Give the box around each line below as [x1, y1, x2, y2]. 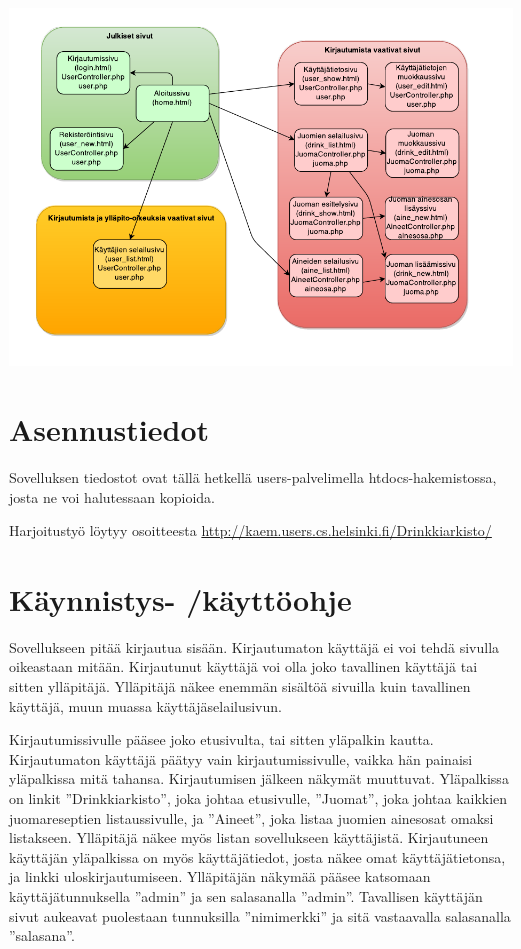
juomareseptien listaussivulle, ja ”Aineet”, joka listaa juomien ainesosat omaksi [9, 807, 494, 828]
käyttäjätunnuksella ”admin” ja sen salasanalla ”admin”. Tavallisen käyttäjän [9, 885, 483, 906]
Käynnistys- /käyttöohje [9, 578, 352, 619]
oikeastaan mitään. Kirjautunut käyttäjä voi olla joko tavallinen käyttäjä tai [9, 656, 478, 677]
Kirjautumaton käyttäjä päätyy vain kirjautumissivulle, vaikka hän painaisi [9, 748, 473, 769]
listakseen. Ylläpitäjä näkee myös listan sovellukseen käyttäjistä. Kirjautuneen [9, 827, 489, 848]
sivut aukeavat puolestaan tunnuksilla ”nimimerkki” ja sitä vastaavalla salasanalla [9, 905, 511, 926]
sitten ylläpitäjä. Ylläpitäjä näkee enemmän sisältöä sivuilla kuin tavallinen [9, 676, 471, 697]
